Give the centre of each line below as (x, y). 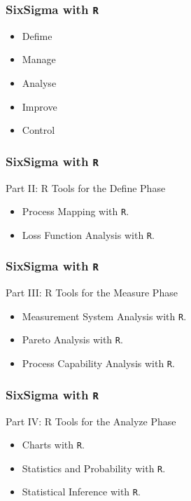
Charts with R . (53, 445)
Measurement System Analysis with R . (104, 316)
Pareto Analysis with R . (72, 339)
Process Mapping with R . (76, 211)
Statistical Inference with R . (81, 492)
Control (38, 130)
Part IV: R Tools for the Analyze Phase (91, 421)
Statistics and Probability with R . (94, 468)
